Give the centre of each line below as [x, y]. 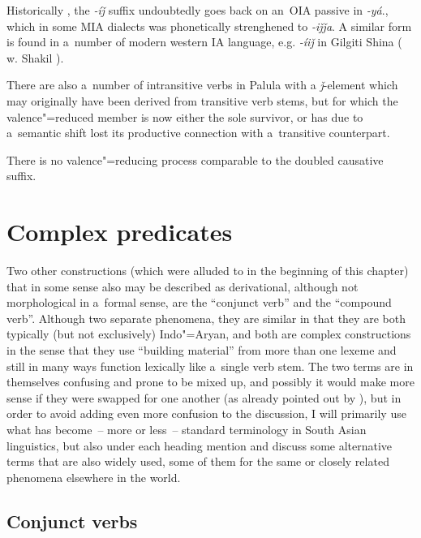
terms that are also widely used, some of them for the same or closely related [198, 461]
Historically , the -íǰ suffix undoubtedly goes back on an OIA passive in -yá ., [198, 10]
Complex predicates [120, 232]
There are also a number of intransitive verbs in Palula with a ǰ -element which [202, 85]
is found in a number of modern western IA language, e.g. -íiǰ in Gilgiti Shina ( [204, 42]
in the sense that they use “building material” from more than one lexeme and [202, 350]
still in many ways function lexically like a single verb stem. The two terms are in [210, 366]
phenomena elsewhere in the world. [94, 477]
